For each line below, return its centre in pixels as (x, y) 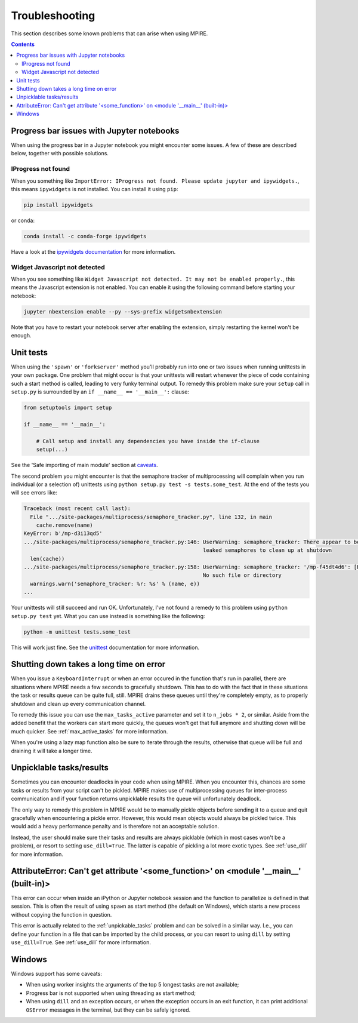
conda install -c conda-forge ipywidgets (85, 236)
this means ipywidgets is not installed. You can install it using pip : (95, 189)
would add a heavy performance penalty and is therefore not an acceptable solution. (115, 827)
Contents (23, 44)
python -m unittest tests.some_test (77, 632)
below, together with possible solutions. (60, 153)
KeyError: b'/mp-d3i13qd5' (63, 534)
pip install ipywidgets (58, 205)
